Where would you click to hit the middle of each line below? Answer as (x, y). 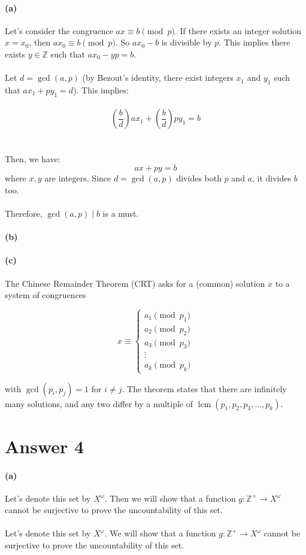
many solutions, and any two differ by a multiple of (99, 403)
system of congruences (46, 295)
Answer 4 (45, 446)
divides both (199, 178)
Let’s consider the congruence (59, 30)
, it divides (272, 178)
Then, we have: (33, 158)
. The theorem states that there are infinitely (204, 388)
